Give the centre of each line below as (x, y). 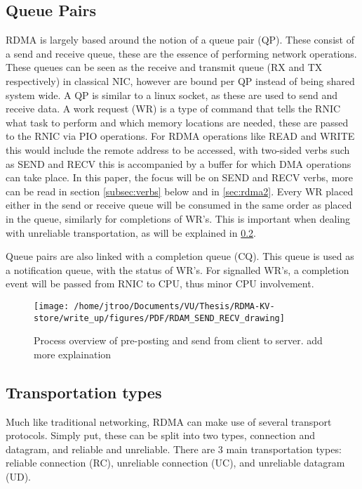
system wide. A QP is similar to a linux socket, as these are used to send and (172, 94)
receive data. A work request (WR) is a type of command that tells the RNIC (173, 109)
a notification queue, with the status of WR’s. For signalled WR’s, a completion (177, 269)
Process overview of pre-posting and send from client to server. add (178, 340)
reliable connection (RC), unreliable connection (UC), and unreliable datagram (175, 463)
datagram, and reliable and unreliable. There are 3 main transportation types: (174, 449)
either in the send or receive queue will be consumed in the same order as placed (179, 205)
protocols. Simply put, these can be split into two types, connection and (160, 435)
